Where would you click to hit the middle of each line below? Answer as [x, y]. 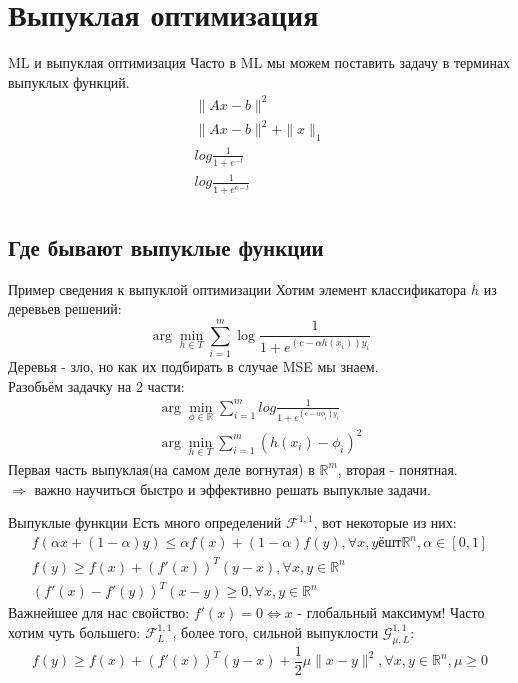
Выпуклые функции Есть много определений [145, 522]
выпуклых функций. [69, 81]
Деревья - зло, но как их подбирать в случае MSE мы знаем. [193, 366]
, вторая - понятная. [397, 468]
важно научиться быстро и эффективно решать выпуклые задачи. [232, 488]
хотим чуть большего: [74, 631]
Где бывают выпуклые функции [166, 246]
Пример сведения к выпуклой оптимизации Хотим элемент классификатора [237, 288]
